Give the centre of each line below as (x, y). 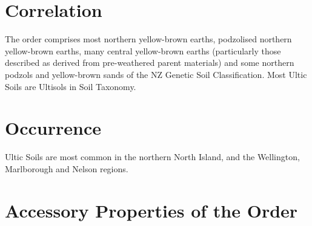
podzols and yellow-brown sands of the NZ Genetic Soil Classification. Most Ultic (156, 74)
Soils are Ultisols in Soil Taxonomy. (71, 86)
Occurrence (53, 128)
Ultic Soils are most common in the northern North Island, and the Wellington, (152, 157)
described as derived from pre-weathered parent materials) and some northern (150, 63)
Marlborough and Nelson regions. (67, 168)
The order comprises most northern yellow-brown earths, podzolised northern (148, 39)
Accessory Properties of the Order (151, 210)
